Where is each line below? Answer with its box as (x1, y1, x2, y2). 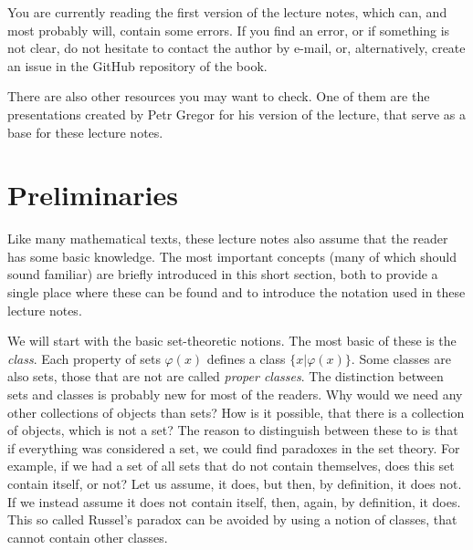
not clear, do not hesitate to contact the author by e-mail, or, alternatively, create (7, 38, 466, 57)
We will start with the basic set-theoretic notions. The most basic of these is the (7, 331, 457, 350)
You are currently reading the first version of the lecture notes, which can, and (7, 3, 447, 21)
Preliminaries (7, 176, 178, 213)
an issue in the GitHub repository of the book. (7, 56, 268, 75)
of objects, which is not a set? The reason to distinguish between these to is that (7, 420, 458, 440)
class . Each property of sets (7, 348, 161, 368)
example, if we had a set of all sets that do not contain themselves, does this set (7, 456, 455, 475)
